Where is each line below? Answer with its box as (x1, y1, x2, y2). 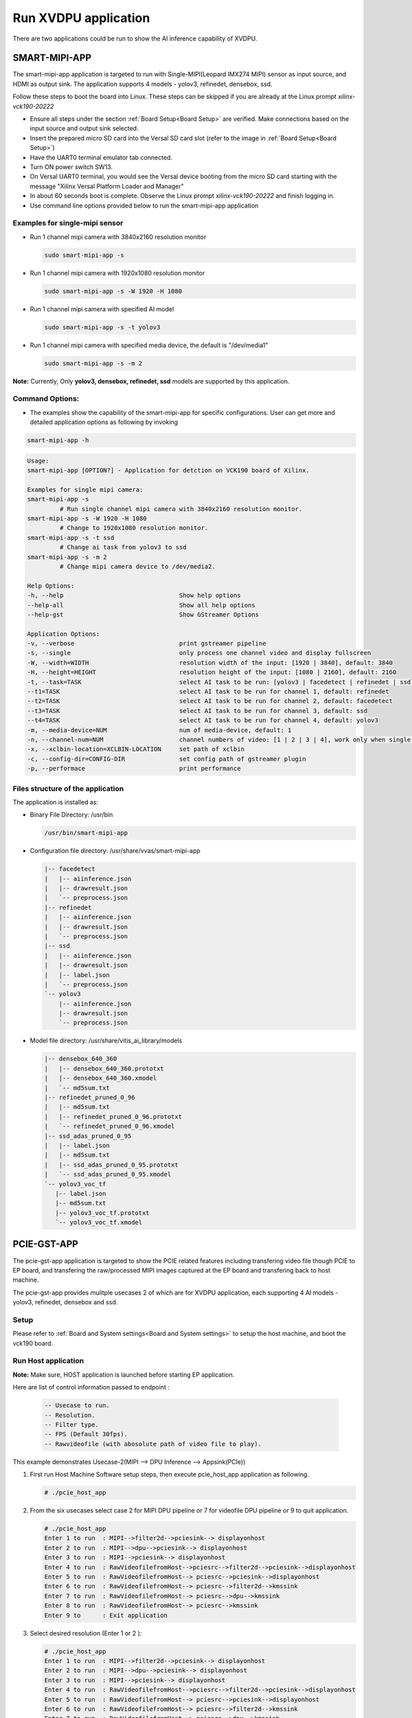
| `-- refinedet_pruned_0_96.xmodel (44, 1122, 175, 1130)
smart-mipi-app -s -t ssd (27, 533, 115, 542)
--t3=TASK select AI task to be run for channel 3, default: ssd (27, 706, 367, 715)
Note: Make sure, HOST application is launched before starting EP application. (12, 1370, 235, 1379)
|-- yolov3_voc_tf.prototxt (55, 1209, 150, 1216)
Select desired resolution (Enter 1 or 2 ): (30, 1629, 142, 1637)
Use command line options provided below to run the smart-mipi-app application (30, 201, 259, 210)
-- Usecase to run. (44, 1402, 110, 1409)
